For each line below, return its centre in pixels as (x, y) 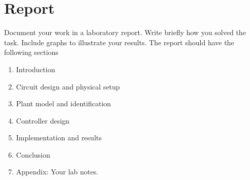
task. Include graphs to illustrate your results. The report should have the (119, 42)
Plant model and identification (64, 103)
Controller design (43, 120)
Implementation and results (59, 138)
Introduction (36, 69)
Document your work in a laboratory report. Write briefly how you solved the (125, 32)
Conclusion (33, 154)
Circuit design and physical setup (68, 86)
